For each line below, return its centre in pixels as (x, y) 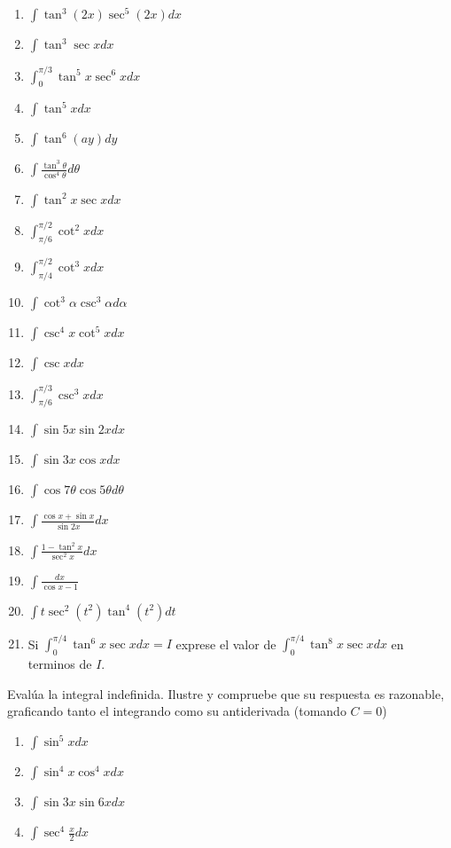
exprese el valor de (226, 644)
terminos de (60, 664)
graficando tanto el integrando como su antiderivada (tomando (177, 711)
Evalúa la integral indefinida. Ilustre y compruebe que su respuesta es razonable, (226, 693)
